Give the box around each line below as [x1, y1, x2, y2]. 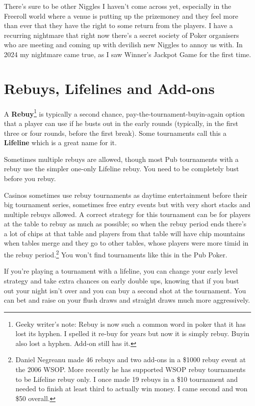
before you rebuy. [4, 173, 56, 183]
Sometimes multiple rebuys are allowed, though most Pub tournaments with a [4, 154, 239, 164]
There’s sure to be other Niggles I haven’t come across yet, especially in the [4, 1, 231, 11]
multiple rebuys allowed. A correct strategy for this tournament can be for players [4, 209, 251, 219]
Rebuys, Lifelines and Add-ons [4, 78, 215, 98]
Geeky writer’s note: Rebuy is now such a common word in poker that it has [15, 318, 246, 329]
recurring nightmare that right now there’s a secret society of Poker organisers [4, 30, 239, 40]
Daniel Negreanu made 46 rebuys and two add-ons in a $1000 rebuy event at [15, 354, 246, 365]
